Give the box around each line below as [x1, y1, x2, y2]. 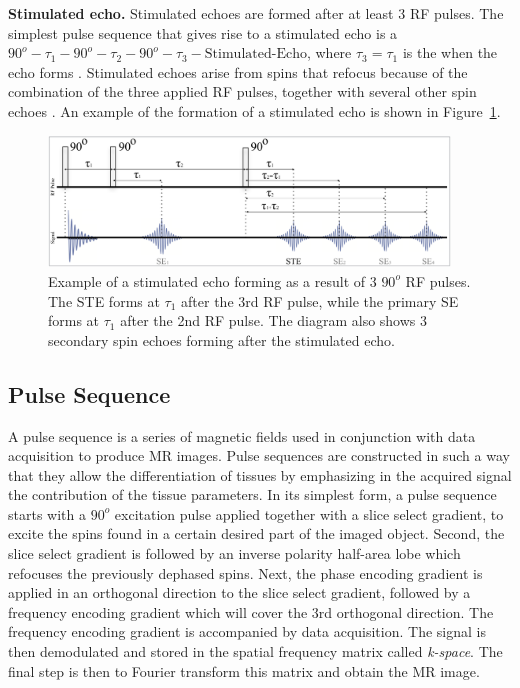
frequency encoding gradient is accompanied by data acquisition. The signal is [8, 621, 486, 642]
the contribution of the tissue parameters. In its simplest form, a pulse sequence [8, 484, 497, 505]
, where [306, 42, 352, 63]
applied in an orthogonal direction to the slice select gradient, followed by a [8, 582, 471, 603]
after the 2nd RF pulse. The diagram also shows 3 [120, 310, 428, 331]
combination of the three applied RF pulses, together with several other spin [8, 81, 477, 102]
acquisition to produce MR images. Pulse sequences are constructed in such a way [8, 445, 510, 466]
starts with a [8, 503, 86, 524]
